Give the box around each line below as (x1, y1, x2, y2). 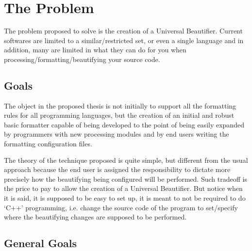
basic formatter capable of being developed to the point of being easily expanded (4, 119, 244, 129)
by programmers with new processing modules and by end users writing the (4, 129, 229, 139)
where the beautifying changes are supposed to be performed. (4, 212, 187, 222)
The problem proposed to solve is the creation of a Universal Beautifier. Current (4, 26, 243, 36)
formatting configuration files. (4, 139, 92, 149)
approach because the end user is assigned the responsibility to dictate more (4, 164, 231, 174)
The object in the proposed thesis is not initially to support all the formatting (4, 100, 236, 110)
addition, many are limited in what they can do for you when (4, 45, 186, 55)
